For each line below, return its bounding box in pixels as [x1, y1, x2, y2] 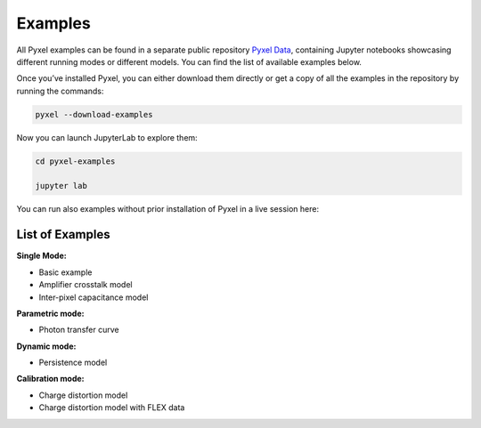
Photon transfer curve [38, 325, 119, 335]
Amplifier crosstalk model [38, 279, 133, 290]
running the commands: [16, 85, 104, 96]
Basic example [38, 267, 93, 278]
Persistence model [38, 357, 108, 368]
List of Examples [16, 227, 110, 242]
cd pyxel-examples [35, 156, 116, 166]
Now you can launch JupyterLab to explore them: [16, 132, 198, 142]
